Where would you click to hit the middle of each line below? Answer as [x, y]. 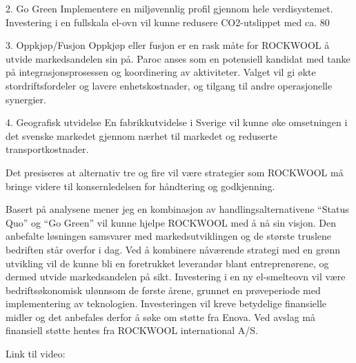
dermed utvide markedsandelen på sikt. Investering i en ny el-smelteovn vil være [176, 277]
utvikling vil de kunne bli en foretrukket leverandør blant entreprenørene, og [167, 263]
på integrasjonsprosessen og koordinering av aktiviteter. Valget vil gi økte [161, 72]
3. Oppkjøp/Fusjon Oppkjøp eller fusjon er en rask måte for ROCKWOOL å [168, 45]
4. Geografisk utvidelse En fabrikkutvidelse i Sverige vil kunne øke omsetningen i [177, 122]
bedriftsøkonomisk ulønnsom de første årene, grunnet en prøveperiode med [163, 290]
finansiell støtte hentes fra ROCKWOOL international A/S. [132, 330]
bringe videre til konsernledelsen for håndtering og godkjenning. [140, 186]
